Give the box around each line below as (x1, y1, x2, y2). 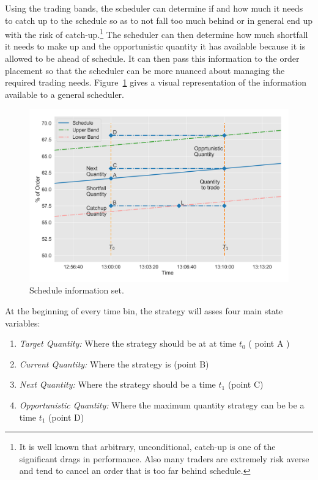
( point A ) (248, 337, 290, 350)
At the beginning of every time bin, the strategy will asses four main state (5, 304, 283, 317)
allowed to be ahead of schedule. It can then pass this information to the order (5, 52, 300, 65)
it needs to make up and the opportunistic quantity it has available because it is (5, 40, 306, 53)
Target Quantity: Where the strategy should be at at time (19, 337, 237, 350)
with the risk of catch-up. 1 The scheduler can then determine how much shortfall (5, 26, 308, 40)
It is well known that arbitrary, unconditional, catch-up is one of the (19, 440, 276, 453)
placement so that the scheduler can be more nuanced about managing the (5, 64, 285, 76)
